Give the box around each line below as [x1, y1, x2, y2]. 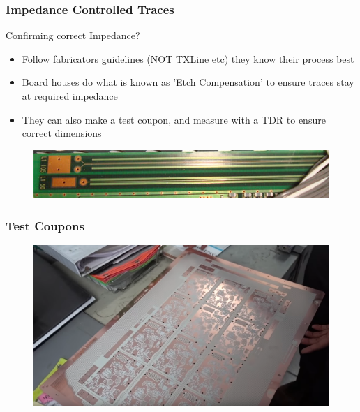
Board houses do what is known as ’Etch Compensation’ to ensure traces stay [22, 75, 354, 89]
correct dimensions [22, 126, 102, 140]
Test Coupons [6, 216, 84, 234]
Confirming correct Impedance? [6, 28, 140, 43]
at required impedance [22, 89, 118, 103]
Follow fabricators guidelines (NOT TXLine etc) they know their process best [22, 51, 354, 66]
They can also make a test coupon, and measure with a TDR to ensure [22, 112, 326, 126]
